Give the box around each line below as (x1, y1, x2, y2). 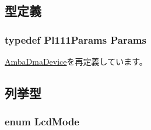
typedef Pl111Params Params (5, 32, 146, 47)
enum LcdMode (5, 114, 79, 129)
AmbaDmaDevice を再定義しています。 (5, 55, 148, 67)
